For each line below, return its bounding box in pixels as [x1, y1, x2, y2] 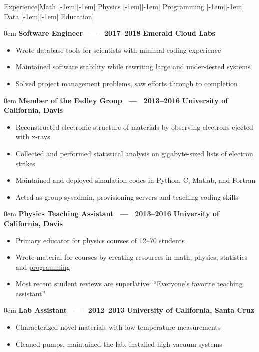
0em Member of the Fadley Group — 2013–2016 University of [4, 95, 228, 105]
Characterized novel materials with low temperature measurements [15, 322, 221, 332]
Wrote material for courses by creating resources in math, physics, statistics [15, 252, 248, 262]
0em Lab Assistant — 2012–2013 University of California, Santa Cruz [4, 305, 254, 315]
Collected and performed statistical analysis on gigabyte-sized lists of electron [15, 148, 253, 158]
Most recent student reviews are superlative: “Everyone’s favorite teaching [15, 278, 243, 289]
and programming [15, 261, 70, 272]
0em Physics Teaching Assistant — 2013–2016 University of [4, 208, 219, 219]
